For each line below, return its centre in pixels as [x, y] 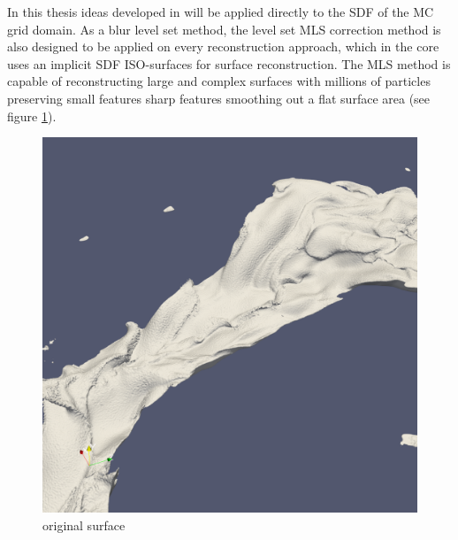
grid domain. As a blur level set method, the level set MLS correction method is [224, 29]
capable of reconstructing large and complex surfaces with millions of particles [219, 81]
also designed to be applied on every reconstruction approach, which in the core [223, 46]
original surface [84, 525]
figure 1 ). [32, 116]
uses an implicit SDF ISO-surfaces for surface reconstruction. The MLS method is [229, 63]
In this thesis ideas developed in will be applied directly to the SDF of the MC [221, 12]
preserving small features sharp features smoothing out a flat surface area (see [219, 98]
